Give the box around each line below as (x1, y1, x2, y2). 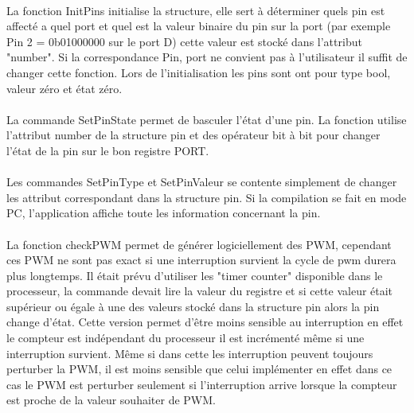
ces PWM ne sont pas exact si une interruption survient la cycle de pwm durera (6, 251, 396, 268)
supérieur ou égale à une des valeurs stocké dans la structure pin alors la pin (6, 298, 380, 314)
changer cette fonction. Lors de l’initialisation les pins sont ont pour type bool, (6, 64, 391, 80)
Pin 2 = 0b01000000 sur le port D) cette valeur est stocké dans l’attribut (6, 33, 362, 49)
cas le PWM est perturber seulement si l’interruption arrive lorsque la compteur (6, 376, 397, 392)
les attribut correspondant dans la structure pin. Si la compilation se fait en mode (6, 189, 407, 205)
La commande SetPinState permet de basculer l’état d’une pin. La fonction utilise (6, 111, 407, 127)
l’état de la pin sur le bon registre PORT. (6, 142, 209, 158)
